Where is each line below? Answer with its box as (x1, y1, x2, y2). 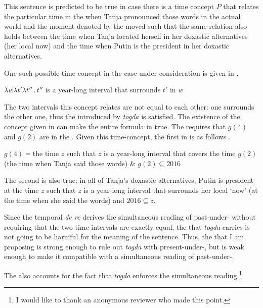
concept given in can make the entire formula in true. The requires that (4, 121, 226, 131)
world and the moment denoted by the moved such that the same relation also (4, 21, 247, 31)
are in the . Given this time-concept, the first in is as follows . (39, 131, 231, 141)
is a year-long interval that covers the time (104, 148, 236, 159)
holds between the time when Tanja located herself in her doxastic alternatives (4, 30, 248, 41)
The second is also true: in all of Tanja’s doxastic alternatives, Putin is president (4, 175, 254, 185)
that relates (223, 1, 259, 11)
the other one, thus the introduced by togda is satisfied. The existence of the (4, 111, 240, 122)
